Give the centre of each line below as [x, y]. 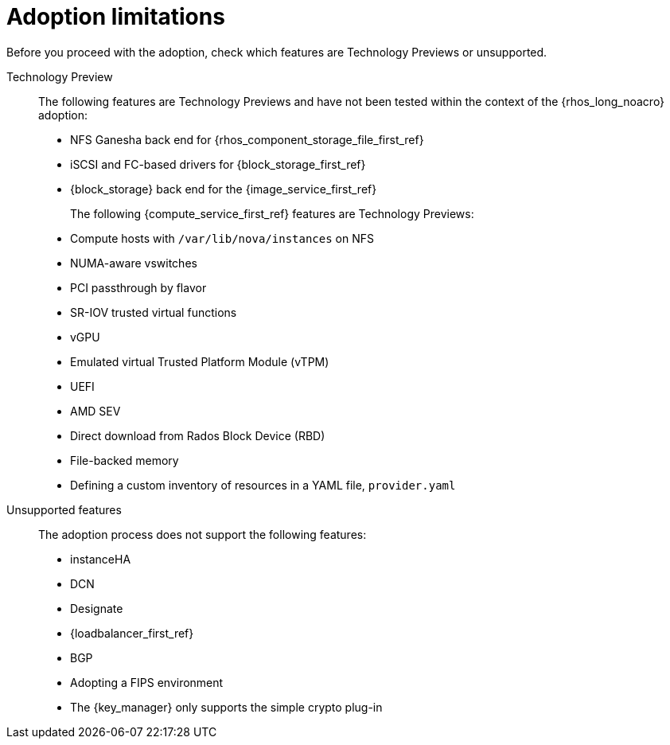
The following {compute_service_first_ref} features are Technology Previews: [272, 213]
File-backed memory [125, 460]
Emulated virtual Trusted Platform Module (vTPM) [200, 361]
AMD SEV [95, 411]
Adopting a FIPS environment [147, 682]
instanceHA [101, 559]
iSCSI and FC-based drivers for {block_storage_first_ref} [218, 164]
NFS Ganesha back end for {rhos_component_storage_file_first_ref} [247, 139]
